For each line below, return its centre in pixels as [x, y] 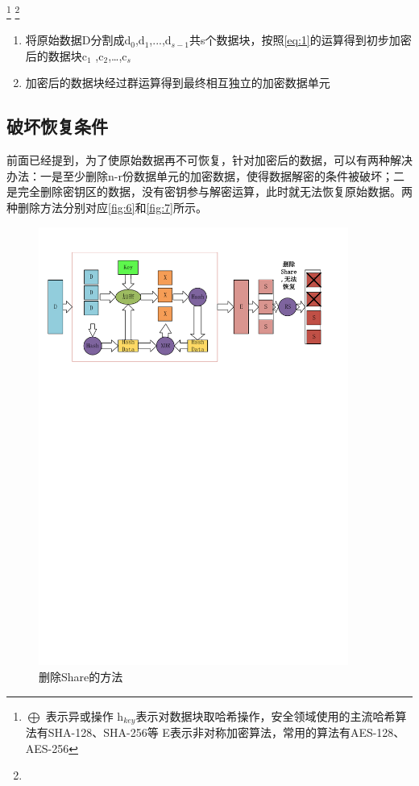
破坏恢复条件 [57, 126]
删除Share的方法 [81, 677]
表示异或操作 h [85, 715]
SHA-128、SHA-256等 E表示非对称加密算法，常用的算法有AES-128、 [226, 732]
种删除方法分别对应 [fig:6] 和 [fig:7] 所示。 [107, 208]
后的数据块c [56, 55]
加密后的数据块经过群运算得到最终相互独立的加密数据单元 [178, 83]
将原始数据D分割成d [78, 40]
